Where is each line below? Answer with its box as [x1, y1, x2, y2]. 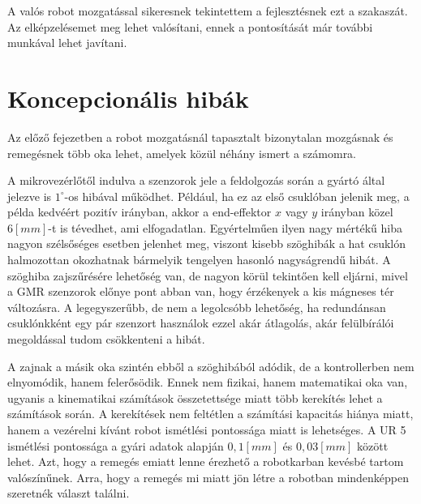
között [357, 437, 389, 454]
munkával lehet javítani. [7, 34, 127, 51]
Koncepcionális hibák [7, 81, 249, 114]
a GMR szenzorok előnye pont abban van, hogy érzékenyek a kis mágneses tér [7, 283, 394, 300]
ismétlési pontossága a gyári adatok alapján [7, 437, 224, 454]
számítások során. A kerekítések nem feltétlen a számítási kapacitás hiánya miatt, [7, 405, 414, 422]
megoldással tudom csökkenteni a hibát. [7, 331, 205, 348]
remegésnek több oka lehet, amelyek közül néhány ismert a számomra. [7, 144, 357, 161]
